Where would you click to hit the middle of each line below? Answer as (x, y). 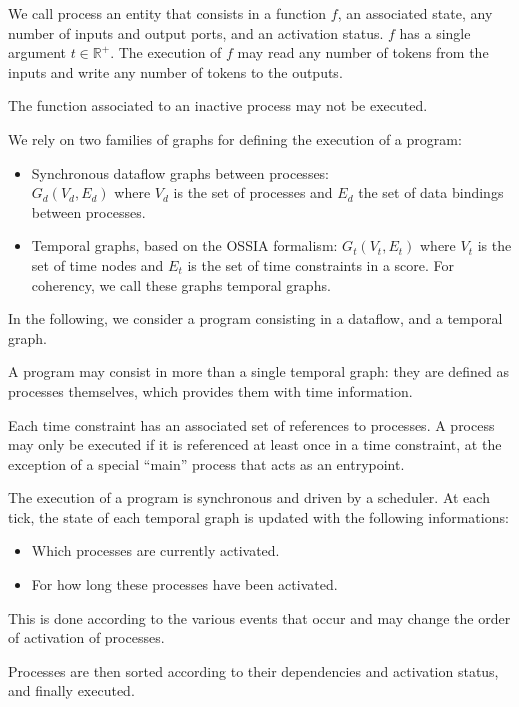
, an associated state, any (415, 13)
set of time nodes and (97, 264)
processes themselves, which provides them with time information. (210, 390)
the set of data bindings (431, 192)
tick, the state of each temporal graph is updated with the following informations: (258, 516)
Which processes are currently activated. (155, 550)
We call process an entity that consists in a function (167, 13)
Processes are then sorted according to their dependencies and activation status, (253, 670)
